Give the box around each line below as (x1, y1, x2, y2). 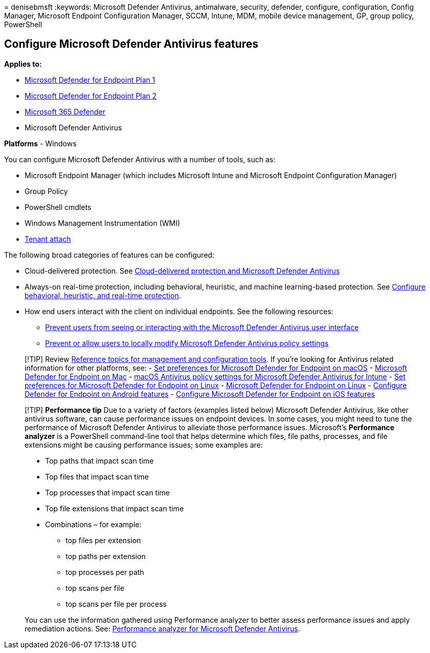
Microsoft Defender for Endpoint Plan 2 (25, 91, 157, 100)
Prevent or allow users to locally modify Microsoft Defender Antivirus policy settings (45, 338, 329, 348)
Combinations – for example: (45, 520, 142, 529)
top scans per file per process (66, 599, 167, 608)
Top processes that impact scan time (45, 488, 170, 497)
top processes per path (66, 567, 145, 577)
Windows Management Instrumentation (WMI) (25, 218, 180, 227)
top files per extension (66, 535, 141, 545)
